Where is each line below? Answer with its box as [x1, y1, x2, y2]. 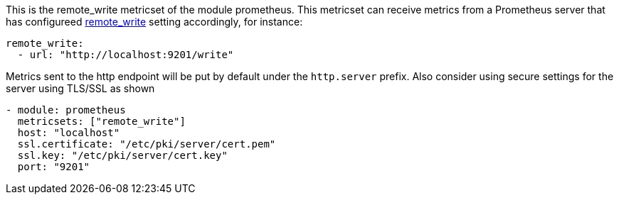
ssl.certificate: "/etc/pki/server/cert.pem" [17, 138, 276, 150]
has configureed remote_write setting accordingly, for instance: [6, 16, 303, 28]
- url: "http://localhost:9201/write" [17, 49, 234, 60]
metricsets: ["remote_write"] [17, 116, 186, 127]
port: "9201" [17, 161, 90, 172]
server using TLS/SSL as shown [6, 82, 155, 94]
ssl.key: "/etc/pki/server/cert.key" [17, 150, 228, 161]
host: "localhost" [17, 127, 120, 138]
